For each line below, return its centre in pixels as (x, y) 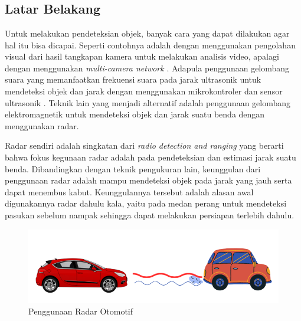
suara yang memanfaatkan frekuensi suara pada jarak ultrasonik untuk (133, 79)
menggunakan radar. (42, 125)
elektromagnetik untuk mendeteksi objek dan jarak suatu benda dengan (135, 114)
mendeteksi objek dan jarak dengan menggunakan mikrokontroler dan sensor (144, 91)
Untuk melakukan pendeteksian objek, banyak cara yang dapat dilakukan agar (147, 33)
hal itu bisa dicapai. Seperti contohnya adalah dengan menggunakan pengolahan (150, 45)
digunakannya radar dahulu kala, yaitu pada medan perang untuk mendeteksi (146, 203)
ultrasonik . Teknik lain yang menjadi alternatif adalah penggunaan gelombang (148, 102)
